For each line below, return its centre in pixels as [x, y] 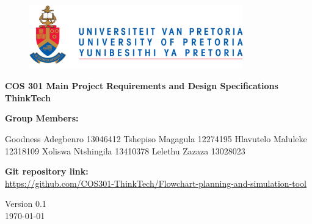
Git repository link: [47, 171]
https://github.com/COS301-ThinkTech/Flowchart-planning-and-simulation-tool [156, 183]
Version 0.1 [26, 204]
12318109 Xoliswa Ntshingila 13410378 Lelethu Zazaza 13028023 [125, 150]
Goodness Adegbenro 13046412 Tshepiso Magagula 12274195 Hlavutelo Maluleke [156, 138]
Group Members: [42, 118]
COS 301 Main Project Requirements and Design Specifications [142, 86]
